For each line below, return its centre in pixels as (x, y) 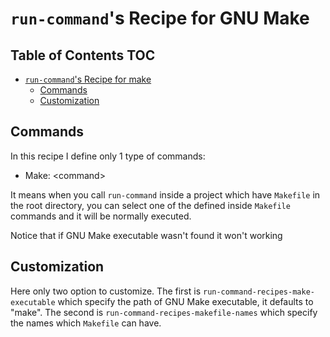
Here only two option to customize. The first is (106, 291)
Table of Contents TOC (83, 55)
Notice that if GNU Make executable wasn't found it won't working (146, 235)
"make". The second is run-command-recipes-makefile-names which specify (164, 312)
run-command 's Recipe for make (88, 79)
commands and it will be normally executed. (101, 216)
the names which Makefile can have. (86, 323)
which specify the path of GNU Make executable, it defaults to (185, 301)
